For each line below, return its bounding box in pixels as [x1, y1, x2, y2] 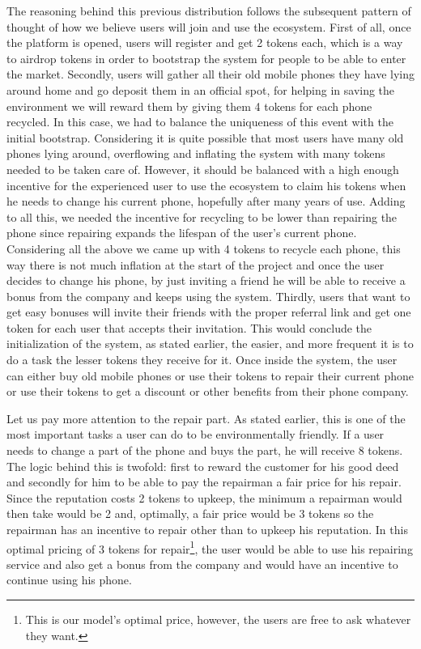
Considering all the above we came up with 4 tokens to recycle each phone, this [6, 240, 401, 257]
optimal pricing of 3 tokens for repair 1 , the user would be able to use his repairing [6, 537, 413, 557]
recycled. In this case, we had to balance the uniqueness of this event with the [6, 113, 393, 130]
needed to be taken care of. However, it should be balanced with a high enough [6, 160, 399, 177]
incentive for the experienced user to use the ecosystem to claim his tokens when [6, 176, 406, 193]
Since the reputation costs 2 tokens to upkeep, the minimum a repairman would [6, 489, 402, 506]
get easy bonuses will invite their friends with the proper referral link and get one [6, 303, 411, 320]
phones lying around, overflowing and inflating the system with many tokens [6, 145, 385, 162]
